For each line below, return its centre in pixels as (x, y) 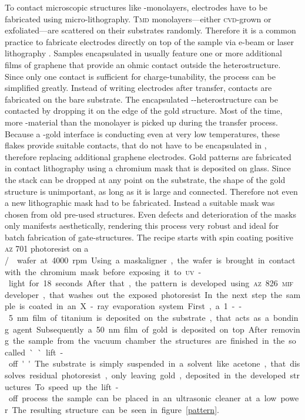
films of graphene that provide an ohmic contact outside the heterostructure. (143, 64)
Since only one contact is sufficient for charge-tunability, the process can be (140, 76)
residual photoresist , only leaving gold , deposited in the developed (158, 375)
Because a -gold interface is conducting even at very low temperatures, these (143, 133)
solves (15, 375)
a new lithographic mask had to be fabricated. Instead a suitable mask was (140, 203)
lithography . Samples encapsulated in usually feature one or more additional (143, 53)
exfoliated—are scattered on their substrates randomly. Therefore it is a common (150, 30)
